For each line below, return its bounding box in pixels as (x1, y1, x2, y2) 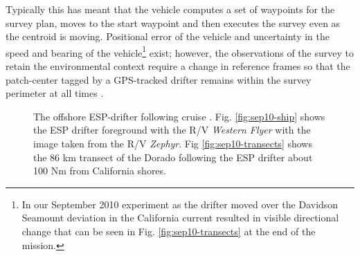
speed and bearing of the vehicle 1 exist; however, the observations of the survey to (6, 43, 354, 60)
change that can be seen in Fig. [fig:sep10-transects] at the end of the (21, 223, 316, 238)
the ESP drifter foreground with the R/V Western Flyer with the (33, 122, 311, 137)
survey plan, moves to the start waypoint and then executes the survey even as (6, 15, 341, 30)
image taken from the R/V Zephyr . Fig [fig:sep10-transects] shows (33, 136, 312, 150)
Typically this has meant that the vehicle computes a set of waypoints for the (6, 2, 335, 16)
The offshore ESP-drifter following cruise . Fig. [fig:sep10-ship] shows (33, 109, 325, 123)
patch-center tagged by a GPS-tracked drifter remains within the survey (6, 72, 312, 86)
